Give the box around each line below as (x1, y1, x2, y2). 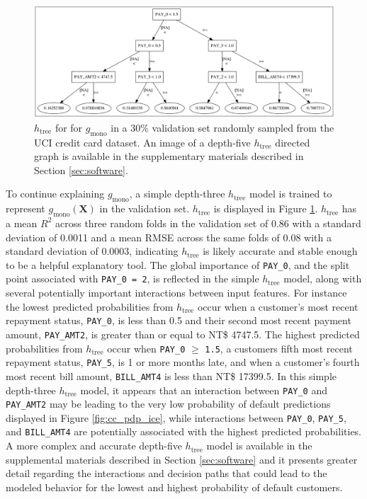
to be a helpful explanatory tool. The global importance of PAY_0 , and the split (6, 257, 350, 272)
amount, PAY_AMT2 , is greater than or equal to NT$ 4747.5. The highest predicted (6, 326, 360, 341)
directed (275, 134, 310, 149)
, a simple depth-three (129, 186, 225, 201)
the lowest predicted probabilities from (6, 299, 174, 314)
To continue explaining (6, 186, 105, 201)
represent (6, 201, 45, 216)
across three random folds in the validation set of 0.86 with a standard (55, 215, 361, 230)
